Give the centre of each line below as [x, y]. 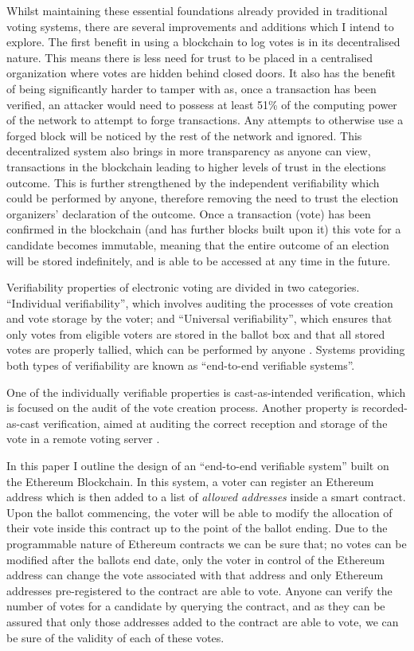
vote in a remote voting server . [83, 439]
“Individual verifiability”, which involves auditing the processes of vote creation [200, 302]
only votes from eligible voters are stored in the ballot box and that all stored [196, 333]
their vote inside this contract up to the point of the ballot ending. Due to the [197, 528]
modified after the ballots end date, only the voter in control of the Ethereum [196, 559]
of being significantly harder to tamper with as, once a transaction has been [191, 88]
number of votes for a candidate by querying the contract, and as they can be [196, 606]
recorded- [385, 408]
